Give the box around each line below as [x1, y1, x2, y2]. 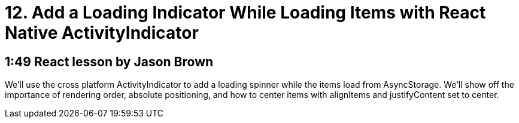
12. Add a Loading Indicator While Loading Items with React [5, 2, 486, 23]
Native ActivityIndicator [5, 23, 199, 43]
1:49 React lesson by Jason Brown [5, 54, 214, 69]
